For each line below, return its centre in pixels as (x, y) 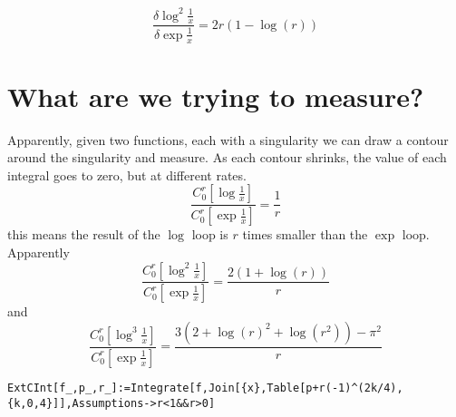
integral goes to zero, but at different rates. (127, 175)
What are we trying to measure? (216, 96)
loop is (210, 234)
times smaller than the (305, 234)
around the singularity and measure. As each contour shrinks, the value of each (227, 157)
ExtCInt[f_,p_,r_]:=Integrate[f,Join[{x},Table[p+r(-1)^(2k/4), (205, 388)
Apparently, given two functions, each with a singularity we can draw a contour (228, 139)
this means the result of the (84, 234)
